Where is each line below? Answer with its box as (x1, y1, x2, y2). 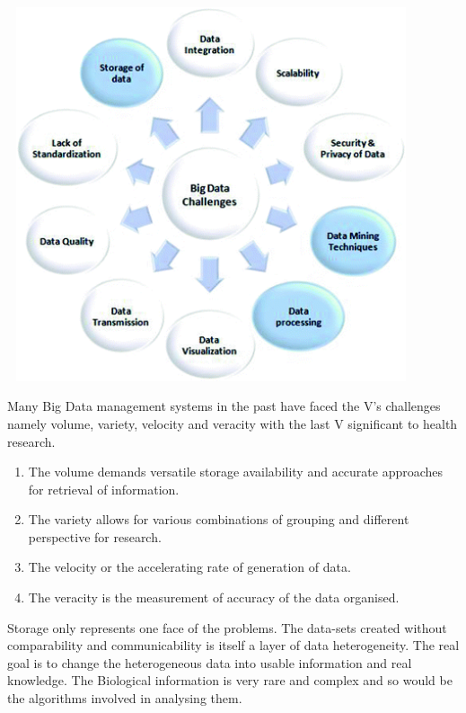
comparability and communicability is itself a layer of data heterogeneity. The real (7, 636, 460, 655)
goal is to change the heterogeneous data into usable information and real (7, 653, 412, 672)
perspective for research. (28, 527, 162, 546)
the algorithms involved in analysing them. (7, 689, 242, 708)
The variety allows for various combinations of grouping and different (28, 510, 409, 529)
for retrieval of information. (28, 479, 180, 498)
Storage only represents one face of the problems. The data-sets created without (7, 618, 447, 637)
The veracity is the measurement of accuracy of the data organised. (28, 588, 400, 607)
